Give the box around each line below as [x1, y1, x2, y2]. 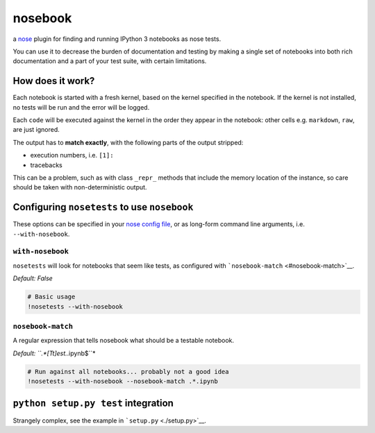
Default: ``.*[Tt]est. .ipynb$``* [12, 349, 97, 357]
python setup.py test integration [12, 398, 174, 409]
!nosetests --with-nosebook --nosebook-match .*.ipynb [27, 377, 218, 385]
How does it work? [12, 75, 95, 87]
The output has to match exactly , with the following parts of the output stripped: [12, 138, 244, 146]
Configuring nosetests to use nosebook [12, 201, 194, 213]
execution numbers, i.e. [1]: [30, 151, 114, 160]
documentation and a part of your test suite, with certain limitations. [12, 57, 207, 65]
